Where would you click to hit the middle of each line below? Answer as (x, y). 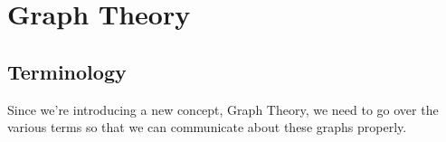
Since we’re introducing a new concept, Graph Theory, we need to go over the (223, 109)
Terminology (67, 71)
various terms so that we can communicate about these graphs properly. (207, 127)
